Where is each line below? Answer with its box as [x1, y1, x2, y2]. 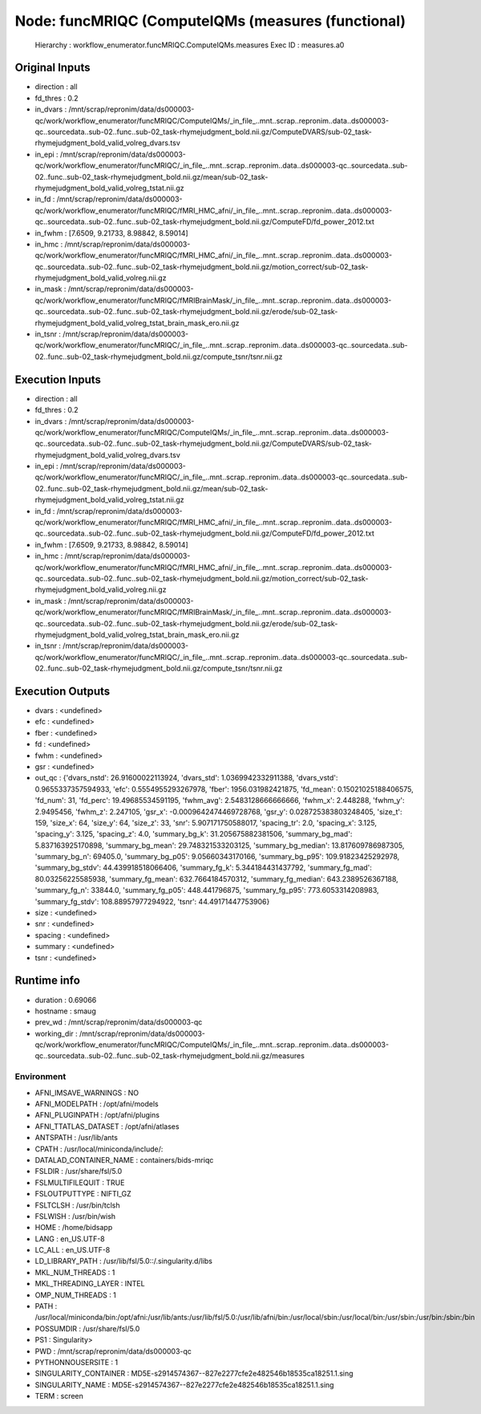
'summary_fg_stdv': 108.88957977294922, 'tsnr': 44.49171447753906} [34, 896, 270, 907]
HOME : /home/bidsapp [34, 1223, 113, 1233]
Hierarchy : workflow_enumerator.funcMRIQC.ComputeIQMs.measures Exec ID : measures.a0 [34, 40, 345, 50]
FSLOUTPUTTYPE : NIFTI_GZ [34, 1189, 131, 1199]
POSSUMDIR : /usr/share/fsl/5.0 [34, 1323, 140, 1333]
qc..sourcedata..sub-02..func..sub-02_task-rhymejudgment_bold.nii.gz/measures [34, 1051, 305, 1061]
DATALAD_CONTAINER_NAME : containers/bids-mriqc [34, 1155, 214, 1164]
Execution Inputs [14, 373, 102, 386]
